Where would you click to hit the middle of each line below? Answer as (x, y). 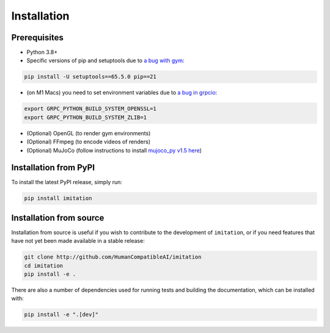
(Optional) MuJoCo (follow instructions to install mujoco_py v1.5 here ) (114, 150)
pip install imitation (58, 199)
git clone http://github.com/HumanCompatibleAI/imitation (113, 257)
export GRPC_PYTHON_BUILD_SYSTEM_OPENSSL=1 (90, 109)
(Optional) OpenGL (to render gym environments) (89, 133)
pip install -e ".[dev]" (61, 315)
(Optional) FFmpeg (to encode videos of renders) (89, 142)
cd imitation (44, 266)
